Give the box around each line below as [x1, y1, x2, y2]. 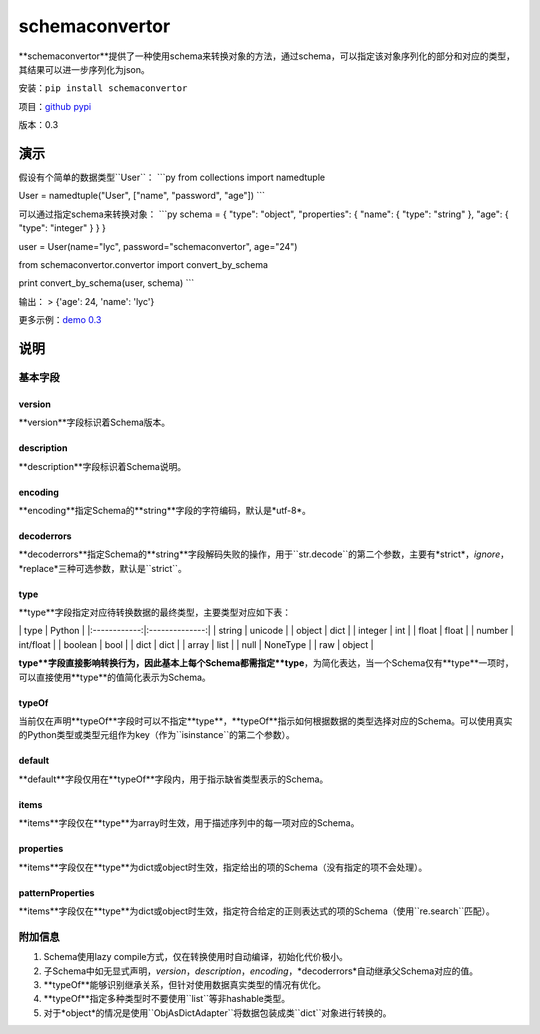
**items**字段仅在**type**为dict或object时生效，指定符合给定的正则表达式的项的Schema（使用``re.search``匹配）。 [18, 905, 495, 917]
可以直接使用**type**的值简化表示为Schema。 [18, 671, 212, 683]
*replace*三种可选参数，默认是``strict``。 [18, 562, 187, 574]
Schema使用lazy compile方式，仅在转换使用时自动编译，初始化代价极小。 [43, 951, 349, 963]
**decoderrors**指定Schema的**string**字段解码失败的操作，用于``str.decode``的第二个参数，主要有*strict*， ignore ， [18, 548, 510, 560]
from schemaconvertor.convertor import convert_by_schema [18, 258, 269, 270]
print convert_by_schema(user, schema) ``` [18, 277, 195, 289]
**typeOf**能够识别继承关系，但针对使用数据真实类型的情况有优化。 [43, 978, 327, 990]
